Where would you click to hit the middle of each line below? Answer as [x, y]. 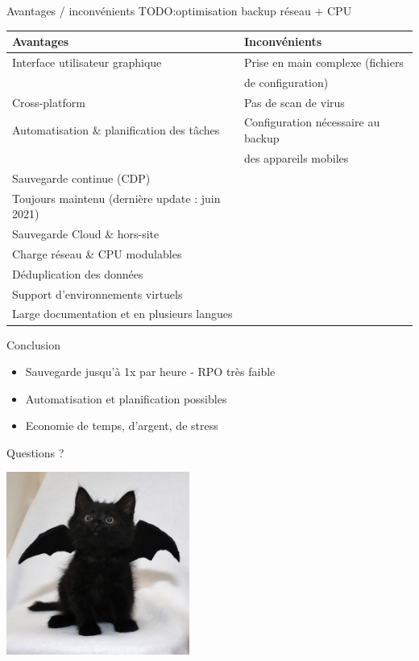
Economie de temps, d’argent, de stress [122, 426]
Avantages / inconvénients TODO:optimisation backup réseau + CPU [179, 10]
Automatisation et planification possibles [126, 398]
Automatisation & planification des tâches [116, 130]
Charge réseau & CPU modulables [97, 253]
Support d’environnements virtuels [97, 293]
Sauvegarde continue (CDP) [81, 178]
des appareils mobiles [296, 157]
